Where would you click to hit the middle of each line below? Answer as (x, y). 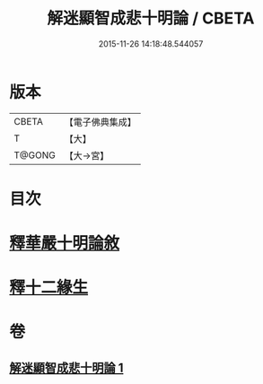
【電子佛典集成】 (100, 122)
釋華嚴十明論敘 (65, 244)
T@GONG (35, 155)
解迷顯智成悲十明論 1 (66, 367)
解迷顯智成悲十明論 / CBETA (151, 18)
